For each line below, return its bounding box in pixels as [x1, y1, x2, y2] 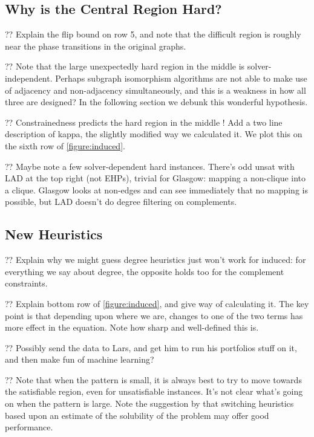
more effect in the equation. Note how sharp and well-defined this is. [5, 321, 259, 334]
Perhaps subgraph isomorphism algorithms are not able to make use [55, 71, 307, 84]
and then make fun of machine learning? [5, 353, 154, 366]
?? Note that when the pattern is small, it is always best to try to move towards [5, 373, 302, 386]
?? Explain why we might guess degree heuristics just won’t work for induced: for [5, 253, 306, 266]
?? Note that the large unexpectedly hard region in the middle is [5, 60, 245, 73]
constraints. [5, 277, 48, 290]
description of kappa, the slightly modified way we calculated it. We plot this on [5, 128, 303, 140]
